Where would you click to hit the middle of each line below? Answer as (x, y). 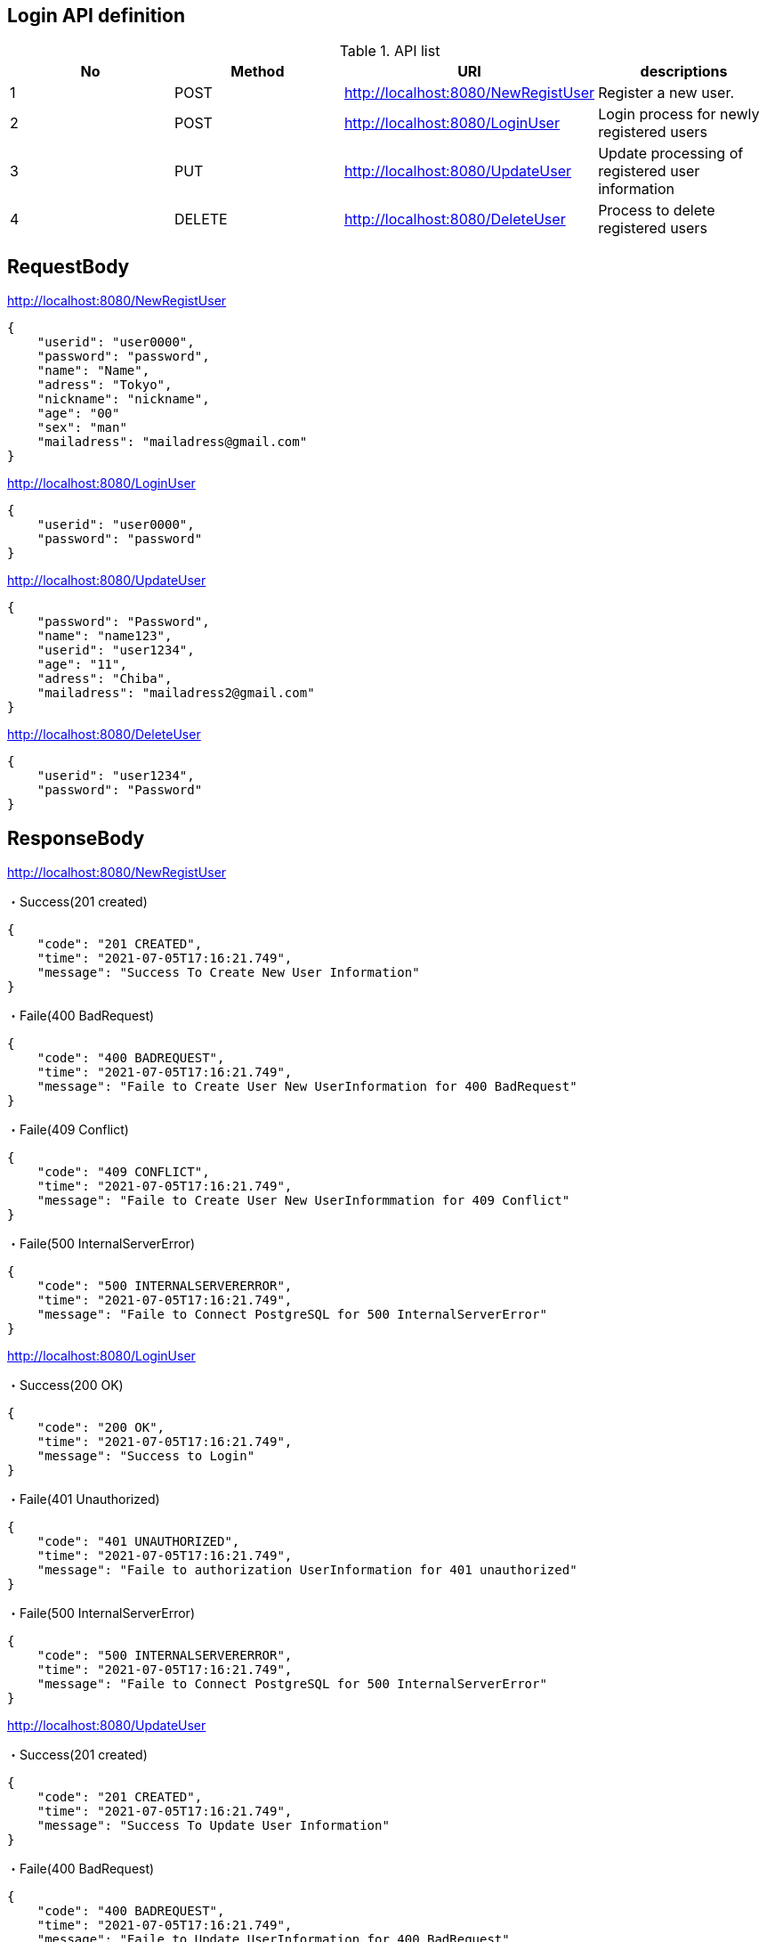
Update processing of (671, 154)
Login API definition (96, 16)
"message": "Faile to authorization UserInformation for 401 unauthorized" (307, 1570)
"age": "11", (82, 665)
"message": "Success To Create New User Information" (228, 973)
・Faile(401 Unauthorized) (84, 1499)
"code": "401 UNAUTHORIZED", (138, 1542)
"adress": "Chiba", (105, 679)
